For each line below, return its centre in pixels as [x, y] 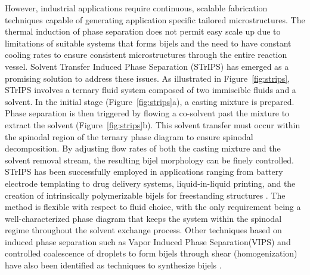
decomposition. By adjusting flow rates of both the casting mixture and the [143, 148]
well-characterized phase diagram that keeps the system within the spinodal [143, 218]
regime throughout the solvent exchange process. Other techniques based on [143, 230]
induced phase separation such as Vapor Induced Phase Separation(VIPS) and [148, 241]
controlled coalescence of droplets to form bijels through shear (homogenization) [151, 253]
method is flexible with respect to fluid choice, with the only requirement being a [153, 207]
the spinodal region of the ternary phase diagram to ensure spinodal [129, 136]
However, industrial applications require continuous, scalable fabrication [136, 8]
